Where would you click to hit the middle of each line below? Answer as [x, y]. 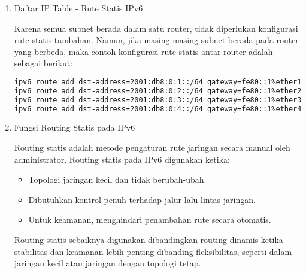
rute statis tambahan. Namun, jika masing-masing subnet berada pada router [156, 40]
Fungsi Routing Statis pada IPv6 [75, 127]
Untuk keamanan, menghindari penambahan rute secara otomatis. [150, 219]
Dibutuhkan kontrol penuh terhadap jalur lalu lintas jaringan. [142, 199]
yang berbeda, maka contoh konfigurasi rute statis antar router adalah [143, 51]
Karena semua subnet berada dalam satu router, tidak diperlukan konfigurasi [156, 28]
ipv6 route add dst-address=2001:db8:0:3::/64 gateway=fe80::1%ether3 [158, 100]
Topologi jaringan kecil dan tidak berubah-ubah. [117, 179]
